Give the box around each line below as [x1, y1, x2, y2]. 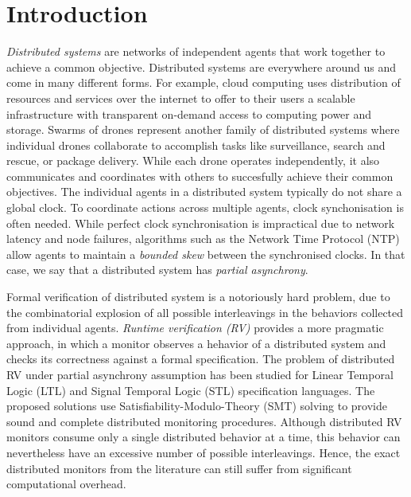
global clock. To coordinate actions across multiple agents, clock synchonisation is [6, 199, 404, 216]
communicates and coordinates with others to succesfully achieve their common [6, 167, 394, 184]
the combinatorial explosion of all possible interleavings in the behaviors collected [6, 303, 404, 320]
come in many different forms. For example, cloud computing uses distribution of [6, 74, 401, 91]
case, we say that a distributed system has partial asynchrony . [6, 261, 308, 278]
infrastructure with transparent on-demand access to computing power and [6, 105, 372, 122]
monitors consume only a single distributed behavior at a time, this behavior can [6, 429, 401, 445]
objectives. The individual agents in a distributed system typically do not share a [6, 183, 402, 200]
